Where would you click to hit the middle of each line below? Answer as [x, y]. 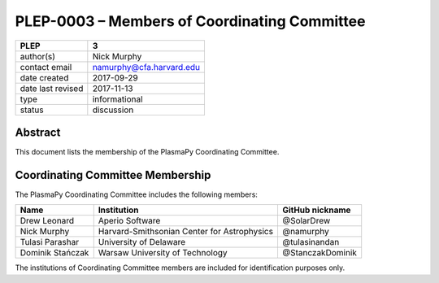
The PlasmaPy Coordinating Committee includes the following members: [136, 194]
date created [44, 77]
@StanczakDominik [319, 253]
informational [117, 99]
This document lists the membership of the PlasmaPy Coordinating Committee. [147, 152]
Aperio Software [129, 221]
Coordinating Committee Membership [113, 175]
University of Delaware [142, 242]
